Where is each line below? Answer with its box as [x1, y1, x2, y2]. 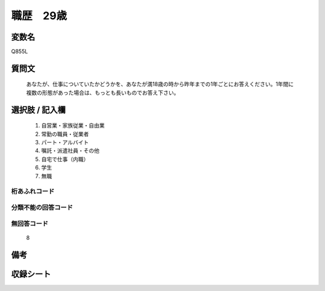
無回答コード [11, 219, 49, 228]
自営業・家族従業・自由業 [41, 122, 105, 129]
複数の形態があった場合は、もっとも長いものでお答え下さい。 [26, 89, 179, 96]
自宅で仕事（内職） [41, 155, 89, 162]
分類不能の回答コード [11, 203, 73, 212]
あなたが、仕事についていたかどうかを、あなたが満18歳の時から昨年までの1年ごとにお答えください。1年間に [26, 81, 294, 88]
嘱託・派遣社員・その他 [41, 147, 99, 155]
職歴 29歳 [11, 9, 67, 22]
